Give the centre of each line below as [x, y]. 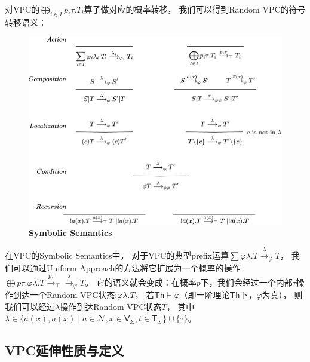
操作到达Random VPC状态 [111, 306]
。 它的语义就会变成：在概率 [140, 282]
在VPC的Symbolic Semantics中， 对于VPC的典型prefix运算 [117, 255]
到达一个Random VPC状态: [65, 294]
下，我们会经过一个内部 [246, 282]
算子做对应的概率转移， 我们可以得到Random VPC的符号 [195, 9]
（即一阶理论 [205, 294]
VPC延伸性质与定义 [65, 350]
